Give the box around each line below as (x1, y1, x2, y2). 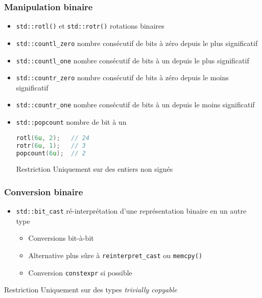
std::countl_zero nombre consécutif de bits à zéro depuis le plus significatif (16, 37, 258, 48)
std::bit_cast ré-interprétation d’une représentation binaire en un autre (16, 205, 247, 216)
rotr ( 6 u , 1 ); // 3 (16, 142, 86, 149)
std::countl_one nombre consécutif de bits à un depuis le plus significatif (16, 55, 249, 65)
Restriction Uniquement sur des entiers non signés (16, 164, 173, 174)
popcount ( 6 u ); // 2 (16, 149, 86, 157)
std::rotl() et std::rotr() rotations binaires (16, 20, 164, 31)
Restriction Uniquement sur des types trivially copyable (4, 284, 177, 295)
